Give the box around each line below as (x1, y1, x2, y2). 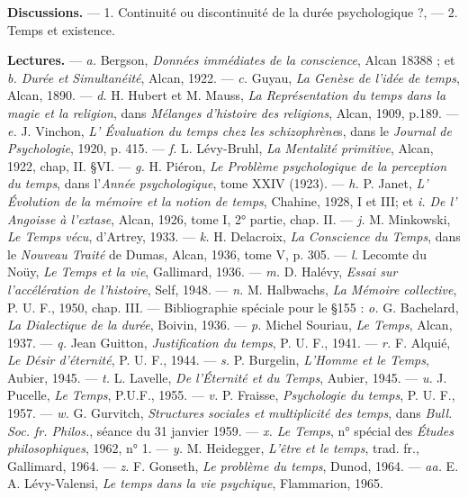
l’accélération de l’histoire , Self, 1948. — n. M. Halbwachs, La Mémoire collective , (7, 279, 457, 298)
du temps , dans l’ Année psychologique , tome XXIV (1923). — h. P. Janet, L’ (7, 174, 428, 193)
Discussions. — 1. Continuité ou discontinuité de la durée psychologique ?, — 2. (7, 3, 458, 21)
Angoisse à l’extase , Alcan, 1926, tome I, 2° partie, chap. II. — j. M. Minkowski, (7, 209, 451, 228)
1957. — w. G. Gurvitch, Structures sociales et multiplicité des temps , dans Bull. (7, 403, 453, 422)
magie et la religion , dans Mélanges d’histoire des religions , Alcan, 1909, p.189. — (7, 103, 459, 122)
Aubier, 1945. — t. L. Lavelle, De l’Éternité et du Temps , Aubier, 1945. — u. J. (7, 367, 447, 386)
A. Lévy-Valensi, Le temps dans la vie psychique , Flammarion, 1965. (7, 474, 383, 493)
